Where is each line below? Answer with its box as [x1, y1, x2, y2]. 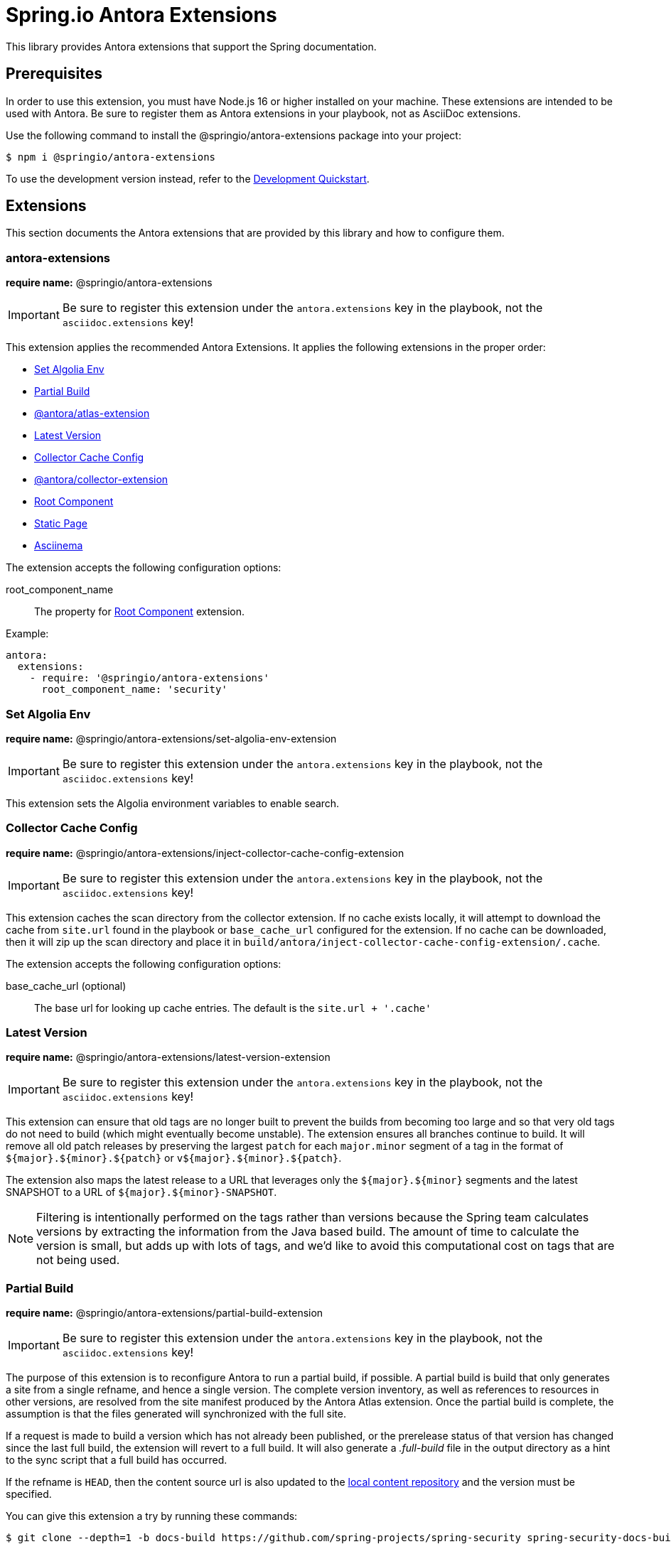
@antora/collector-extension [34, 473, 168, 486]
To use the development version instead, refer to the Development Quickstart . [6, 172, 370, 185]
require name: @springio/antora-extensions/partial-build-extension [6, 1307, 323, 1319]
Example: [6, 627, 49, 640]
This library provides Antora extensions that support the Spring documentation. [6, 40, 377, 53]
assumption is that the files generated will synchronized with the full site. [6, 1408, 346, 1420]
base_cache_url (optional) [6, 979, 127, 992]
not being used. [36, 1253, 120, 1268]
